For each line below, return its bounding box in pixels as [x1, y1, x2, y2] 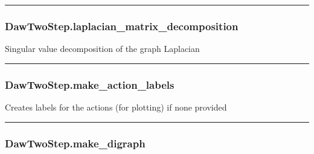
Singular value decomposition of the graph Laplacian [5, 42, 200, 55]
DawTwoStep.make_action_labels [5, 77, 175, 92]
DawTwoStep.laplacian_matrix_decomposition [5, 18, 239, 33]
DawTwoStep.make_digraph [5, 135, 146, 150]
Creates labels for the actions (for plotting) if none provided [5, 101, 227, 114]
